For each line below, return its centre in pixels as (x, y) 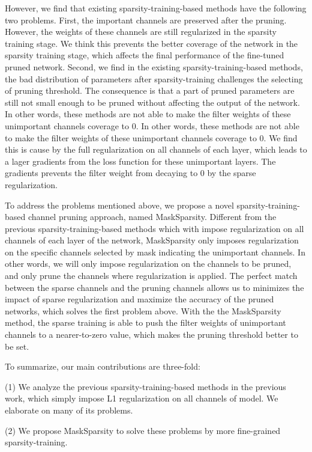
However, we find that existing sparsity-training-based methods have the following (156, 8)
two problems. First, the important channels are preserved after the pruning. (146, 20)
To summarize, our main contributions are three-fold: (103, 366)
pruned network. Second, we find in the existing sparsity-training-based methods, (154, 66)
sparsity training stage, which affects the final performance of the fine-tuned (145, 55)
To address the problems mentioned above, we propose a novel (119, 205)
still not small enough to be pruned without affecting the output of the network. (152, 102)
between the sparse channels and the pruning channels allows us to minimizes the (154, 287)
